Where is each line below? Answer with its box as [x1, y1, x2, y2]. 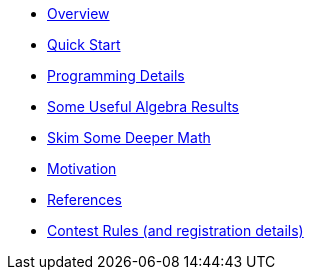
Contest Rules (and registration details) [47, 222, 304, 239]
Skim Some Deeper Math [47, 129, 211, 146]
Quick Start [47, 36, 121, 53]
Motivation [47, 160, 117, 177]
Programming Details [47, 67, 185, 84]
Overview [47, 5, 110, 22]
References [47, 191, 122, 208]
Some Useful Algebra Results [47, 98, 240, 115]
